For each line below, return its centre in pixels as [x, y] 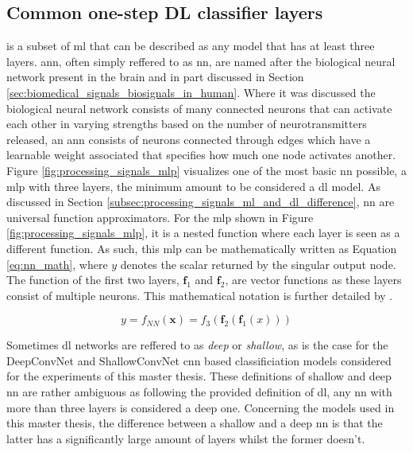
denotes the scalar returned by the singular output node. [258, 264]
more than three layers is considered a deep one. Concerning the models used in [201, 407]
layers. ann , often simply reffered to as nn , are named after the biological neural [201, 61]
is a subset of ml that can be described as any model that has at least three [191, 46]
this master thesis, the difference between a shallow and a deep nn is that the [195, 423]
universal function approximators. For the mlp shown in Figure [160, 217]
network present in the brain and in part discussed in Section [155, 77]
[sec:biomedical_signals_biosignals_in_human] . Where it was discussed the [191, 92]
